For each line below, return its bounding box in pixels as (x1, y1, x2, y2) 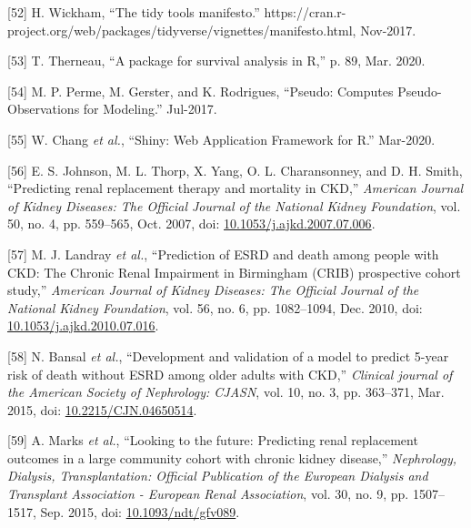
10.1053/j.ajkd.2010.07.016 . (7, 316, 159, 335)
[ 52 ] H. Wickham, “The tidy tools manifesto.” (7, 3, 260, 21)
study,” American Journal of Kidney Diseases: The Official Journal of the (7, 280, 419, 300)
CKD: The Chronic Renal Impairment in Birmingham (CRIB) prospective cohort (7, 262, 461, 281)
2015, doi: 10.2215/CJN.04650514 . (7, 400, 197, 419)
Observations (7, 99, 80, 118)
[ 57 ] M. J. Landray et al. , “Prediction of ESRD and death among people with (7, 244, 439, 263)
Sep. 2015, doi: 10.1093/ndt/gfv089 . (40, 502, 240, 521)
